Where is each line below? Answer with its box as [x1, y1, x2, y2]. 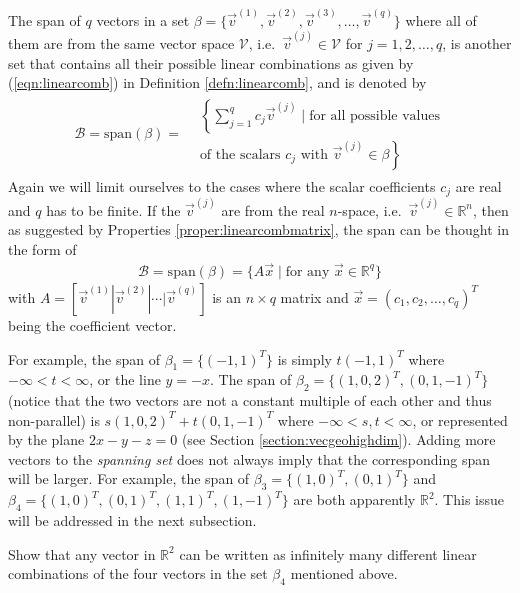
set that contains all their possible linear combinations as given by [8, 52, 414, 73]
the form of [8, 239, 77, 260]
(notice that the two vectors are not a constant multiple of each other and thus [8, 390, 492, 411]
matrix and [280, 286, 349, 307]
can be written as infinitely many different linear [179, 543, 477, 564]
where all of [405, 9, 477, 30]
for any [285, 264, 330, 279]
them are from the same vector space [8, 32, 235, 53]
